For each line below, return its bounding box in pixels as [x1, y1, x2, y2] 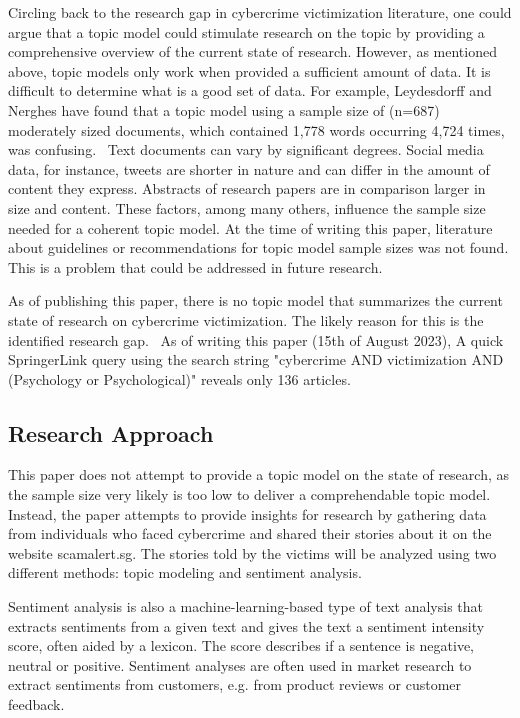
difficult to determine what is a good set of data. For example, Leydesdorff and [8, 80, 492, 101]
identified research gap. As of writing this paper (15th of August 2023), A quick [8, 329, 504, 350]
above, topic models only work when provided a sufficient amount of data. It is [8, 60, 491, 81]
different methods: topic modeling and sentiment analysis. [8, 562, 362, 583]
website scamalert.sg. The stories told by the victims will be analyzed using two [8, 542, 497, 563]
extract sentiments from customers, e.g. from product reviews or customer [8, 674, 461, 695]
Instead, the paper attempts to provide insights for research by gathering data [8, 503, 487, 524]
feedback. [8, 694, 65, 715]
